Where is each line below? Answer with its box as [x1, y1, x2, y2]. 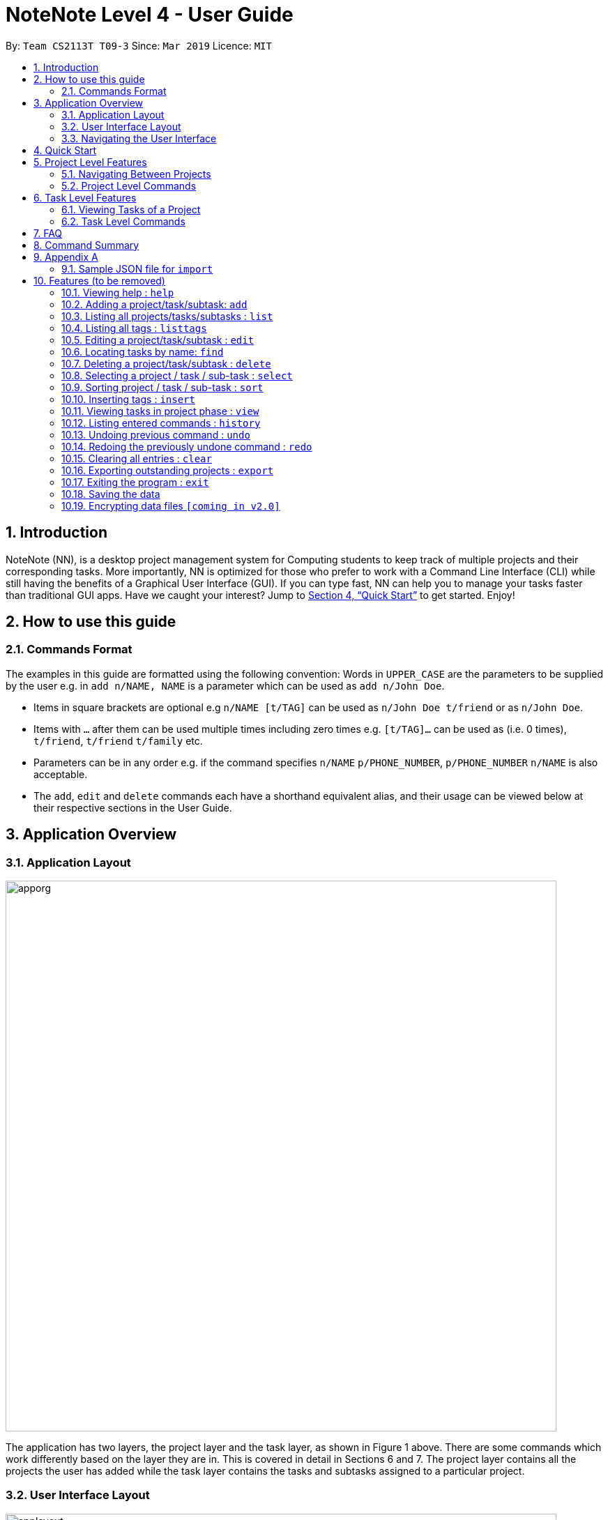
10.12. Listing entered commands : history [61, 416, 261, 429]
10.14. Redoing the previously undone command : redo [61, 440, 312, 453]
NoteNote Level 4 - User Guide [6, 3, 294, 26]
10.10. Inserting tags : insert [61, 393, 195, 405]
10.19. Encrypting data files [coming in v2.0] [61, 499, 280, 512]
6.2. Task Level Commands [61, 215, 185, 227]
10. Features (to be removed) [33, 274, 165, 287]
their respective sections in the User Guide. [33, 801, 232, 814]
